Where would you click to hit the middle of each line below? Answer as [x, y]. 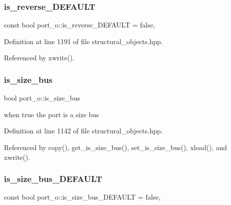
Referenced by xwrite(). [39, 58]
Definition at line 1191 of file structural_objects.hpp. [83, 41]
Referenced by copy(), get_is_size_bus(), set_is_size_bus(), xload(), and [115, 147]
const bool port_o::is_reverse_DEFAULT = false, [80, 25]
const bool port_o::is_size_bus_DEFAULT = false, [82, 197]
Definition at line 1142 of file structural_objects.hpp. [83, 131]
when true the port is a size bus [52, 114]
